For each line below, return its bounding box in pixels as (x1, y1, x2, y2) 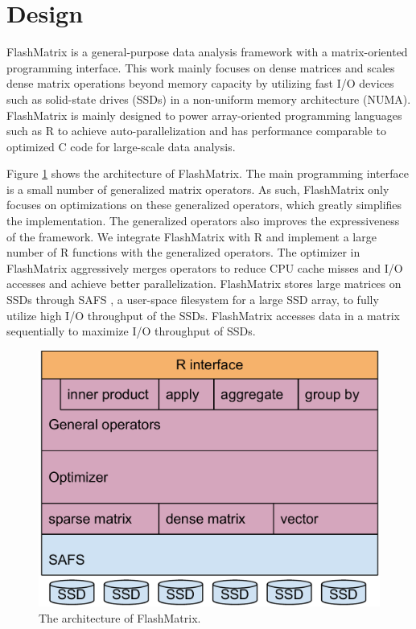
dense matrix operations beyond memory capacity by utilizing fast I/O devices (6, 75, 394, 92)
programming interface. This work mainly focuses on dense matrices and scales (6, 59, 395, 76)
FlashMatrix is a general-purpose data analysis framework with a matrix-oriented (6, 43, 408, 60)
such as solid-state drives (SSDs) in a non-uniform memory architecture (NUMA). (6, 90, 411, 107)
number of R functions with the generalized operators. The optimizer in (6, 244, 360, 261)
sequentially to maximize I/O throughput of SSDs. (6, 323, 256, 339)
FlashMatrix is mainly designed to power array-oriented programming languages (6, 106, 402, 123)
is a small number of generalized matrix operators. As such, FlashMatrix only (6, 180, 389, 197)
